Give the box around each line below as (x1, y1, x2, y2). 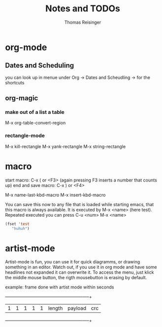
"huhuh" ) (11, 226, 30, 231)
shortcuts (5, 79, 25, 85)
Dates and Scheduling (5, 61, 74, 70)
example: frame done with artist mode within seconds (5, 284, 114, 290)
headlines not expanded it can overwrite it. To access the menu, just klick (5, 269, 154, 275)
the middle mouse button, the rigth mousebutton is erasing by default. (5, 275, 147, 281)
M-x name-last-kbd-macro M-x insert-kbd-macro (5, 192, 106, 198)
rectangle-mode (5, 132, 45, 139)
